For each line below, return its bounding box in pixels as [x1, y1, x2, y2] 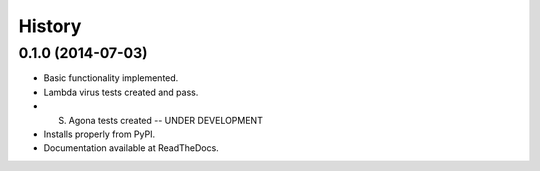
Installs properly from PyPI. [43, 128, 155, 140]
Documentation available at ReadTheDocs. [43, 142, 219, 154]
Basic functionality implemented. [43, 72, 179, 84]
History [18, 15, 82, 37]
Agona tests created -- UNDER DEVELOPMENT [68, 114, 264, 126]
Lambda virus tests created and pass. [43, 86, 199, 98]
